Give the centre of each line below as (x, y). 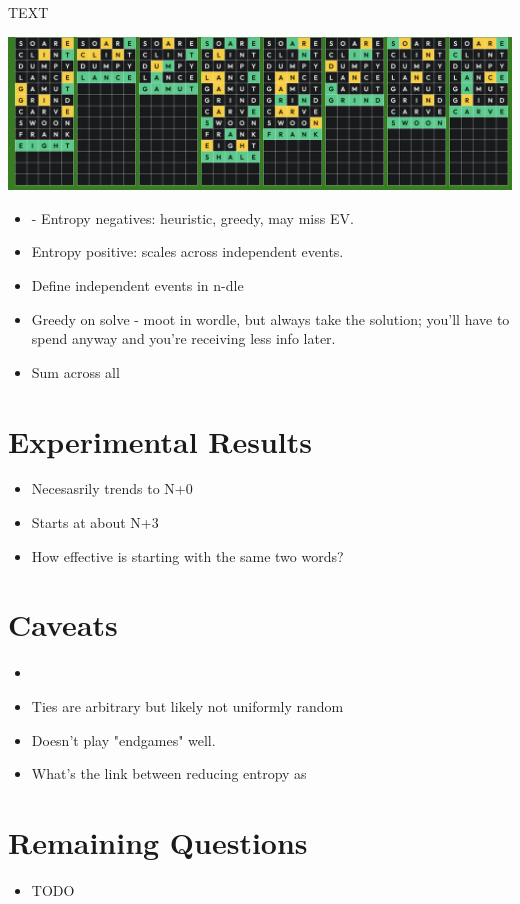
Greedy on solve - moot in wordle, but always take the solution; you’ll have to (270, 318)
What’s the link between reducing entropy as (169, 773)
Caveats (63, 624)
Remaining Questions (158, 841)
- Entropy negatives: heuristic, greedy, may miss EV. (192, 217)
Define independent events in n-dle (137, 284)
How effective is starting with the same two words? (187, 555)
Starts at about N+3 (95, 522)
